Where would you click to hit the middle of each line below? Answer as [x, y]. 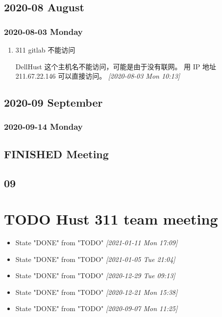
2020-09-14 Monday [43, 127]
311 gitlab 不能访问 [45, 50]
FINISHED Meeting [56, 154]
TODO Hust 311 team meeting [111, 219]
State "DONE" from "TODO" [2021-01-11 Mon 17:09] [97, 243]
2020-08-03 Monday [43, 31]
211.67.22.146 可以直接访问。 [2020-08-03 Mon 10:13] [98, 76]
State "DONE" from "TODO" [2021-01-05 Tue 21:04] [95, 259]
